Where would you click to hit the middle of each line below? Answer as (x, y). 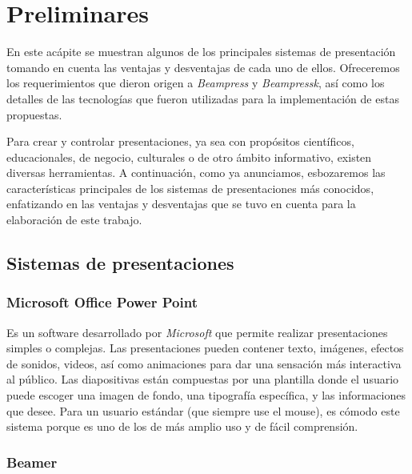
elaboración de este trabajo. (74, 220)
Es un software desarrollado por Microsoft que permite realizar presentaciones (197, 332)
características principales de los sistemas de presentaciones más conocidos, (190, 188)
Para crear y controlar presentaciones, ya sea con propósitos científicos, (180, 141)
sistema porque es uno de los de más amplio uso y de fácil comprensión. (182, 426)
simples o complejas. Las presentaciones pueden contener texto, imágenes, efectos (205, 348)
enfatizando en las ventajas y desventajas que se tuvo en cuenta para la (181, 204)
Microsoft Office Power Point (102, 302)
